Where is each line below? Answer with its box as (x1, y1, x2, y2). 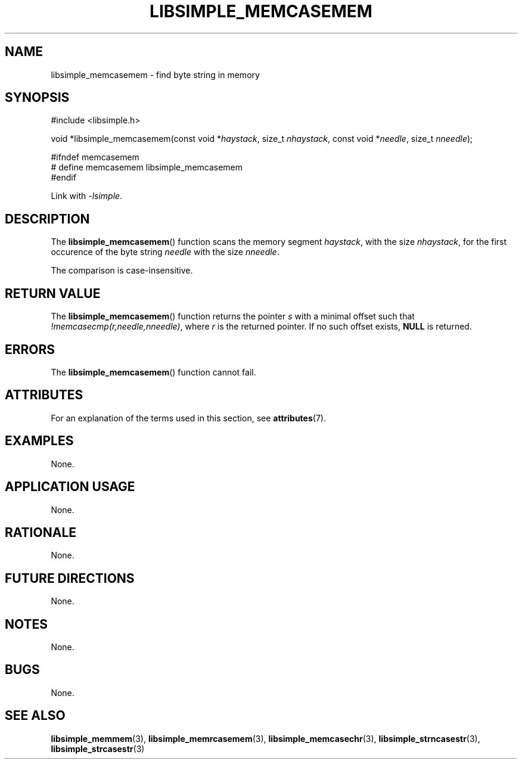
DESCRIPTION (5, 211, 90, 226)
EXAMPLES (5, 433, 74, 449)
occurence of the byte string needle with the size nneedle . (51, 247, 279, 257)
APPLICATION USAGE (5, 479, 135, 495)
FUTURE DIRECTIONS (5, 570, 135, 586)
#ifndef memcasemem (51, 152, 139, 163)
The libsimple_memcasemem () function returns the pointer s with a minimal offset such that (51, 311, 415, 322)
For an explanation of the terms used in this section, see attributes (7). (51, 412, 326, 423)
